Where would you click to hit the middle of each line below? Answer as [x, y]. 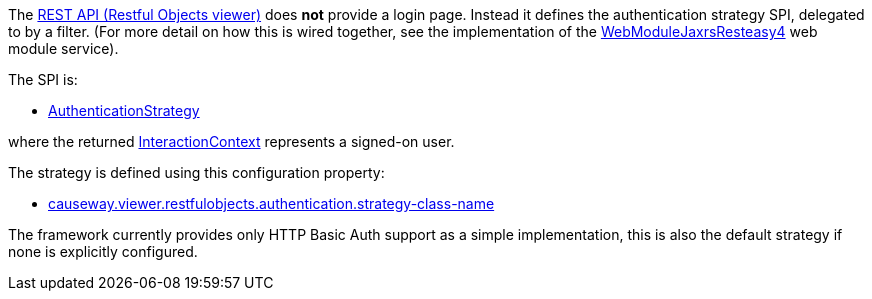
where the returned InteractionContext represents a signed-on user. [231, 141]
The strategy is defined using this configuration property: [196, 172]
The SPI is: [43, 79]
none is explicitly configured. [103, 251]
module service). [63, 48]
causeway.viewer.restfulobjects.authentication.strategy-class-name [271, 203]
